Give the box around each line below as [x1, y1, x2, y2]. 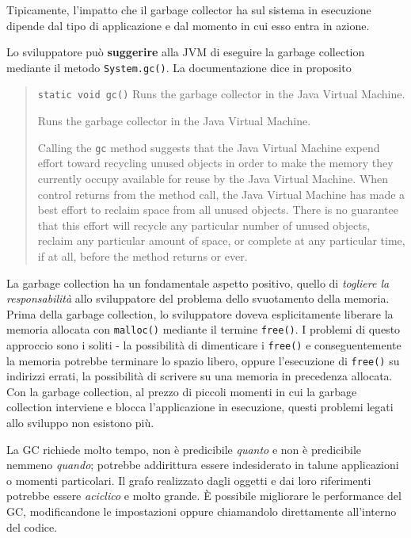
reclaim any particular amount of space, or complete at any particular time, [37, 232, 405, 249]
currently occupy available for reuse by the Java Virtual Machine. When [37, 170, 389, 186]
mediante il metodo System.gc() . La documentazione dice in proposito [6, 59, 352, 75]
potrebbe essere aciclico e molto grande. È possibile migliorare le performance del [6, 487, 401, 504]
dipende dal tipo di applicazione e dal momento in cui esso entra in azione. [6, 17, 370, 33]
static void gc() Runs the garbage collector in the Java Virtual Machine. [37, 86, 405, 102]
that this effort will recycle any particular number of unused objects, [37, 216, 371, 233]
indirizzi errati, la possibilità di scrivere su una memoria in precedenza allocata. [6, 368, 393, 384]
